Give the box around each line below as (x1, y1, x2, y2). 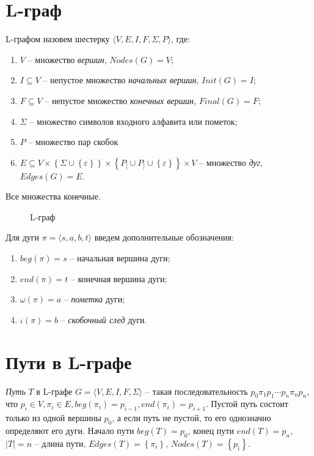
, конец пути (188, 424, 234, 436)
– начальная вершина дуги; (70, 252, 170, 264)
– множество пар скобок (28, 135, 119, 148)
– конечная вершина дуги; (70, 272, 167, 285)
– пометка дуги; (64, 293, 125, 305)
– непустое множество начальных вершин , (43, 73, 199, 86)
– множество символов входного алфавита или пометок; (29, 114, 238, 127)
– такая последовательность (145, 384, 248, 397)
